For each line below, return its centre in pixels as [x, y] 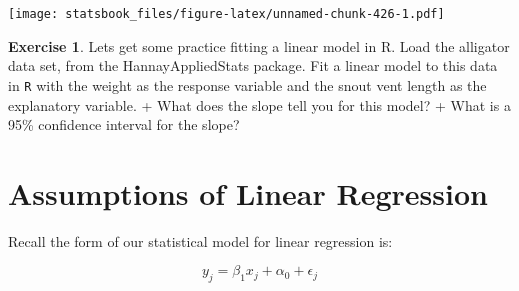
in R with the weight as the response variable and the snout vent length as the [247, 84]
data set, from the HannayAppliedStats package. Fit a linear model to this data [253, 65]
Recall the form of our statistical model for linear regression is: [200, 240]
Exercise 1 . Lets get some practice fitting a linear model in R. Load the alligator [259, 45]
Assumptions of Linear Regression [248, 192]
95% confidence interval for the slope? [124, 124]
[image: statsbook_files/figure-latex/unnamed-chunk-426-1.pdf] [226, 14]
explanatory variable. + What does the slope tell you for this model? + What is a [259, 104]
